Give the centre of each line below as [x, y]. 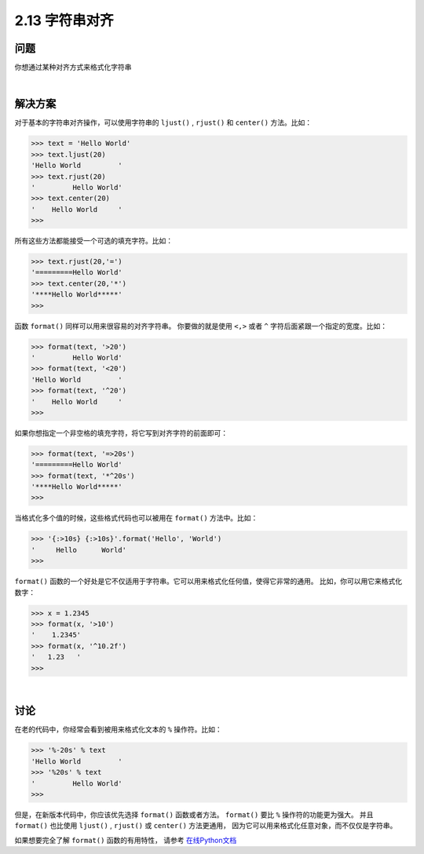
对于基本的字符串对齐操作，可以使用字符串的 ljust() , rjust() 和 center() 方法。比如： [163, 122]
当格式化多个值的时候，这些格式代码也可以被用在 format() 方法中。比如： [136, 518]
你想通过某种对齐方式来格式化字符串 [73, 68]
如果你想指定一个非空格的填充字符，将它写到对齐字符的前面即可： [121, 432]
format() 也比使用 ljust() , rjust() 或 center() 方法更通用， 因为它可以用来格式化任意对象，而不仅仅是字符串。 [206, 826]
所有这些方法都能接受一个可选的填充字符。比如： [93, 241]
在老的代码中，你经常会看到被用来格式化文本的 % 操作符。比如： [119, 729]
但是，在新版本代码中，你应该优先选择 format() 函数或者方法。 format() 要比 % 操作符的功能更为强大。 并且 [194, 814]
